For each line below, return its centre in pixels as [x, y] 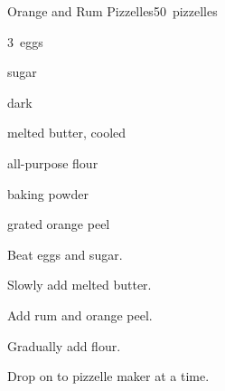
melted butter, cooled [67, 133]
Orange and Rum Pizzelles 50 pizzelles [112, 11]
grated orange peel [59, 224]
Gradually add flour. [64, 345]
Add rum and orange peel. [80, 315]
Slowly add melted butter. [80, 285]
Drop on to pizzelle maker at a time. [108, 376]
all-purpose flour [53, 162]
